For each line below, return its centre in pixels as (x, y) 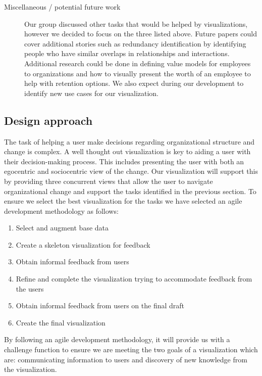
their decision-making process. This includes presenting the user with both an (124, 161)
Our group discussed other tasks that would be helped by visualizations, (136, 23)
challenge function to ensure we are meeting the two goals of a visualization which (131, 349)
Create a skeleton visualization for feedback (83, 244)
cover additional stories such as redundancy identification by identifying (135, 43)
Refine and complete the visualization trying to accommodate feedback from (134, 279)
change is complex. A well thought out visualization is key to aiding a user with (127, 151)
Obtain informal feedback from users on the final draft (100, 305)
